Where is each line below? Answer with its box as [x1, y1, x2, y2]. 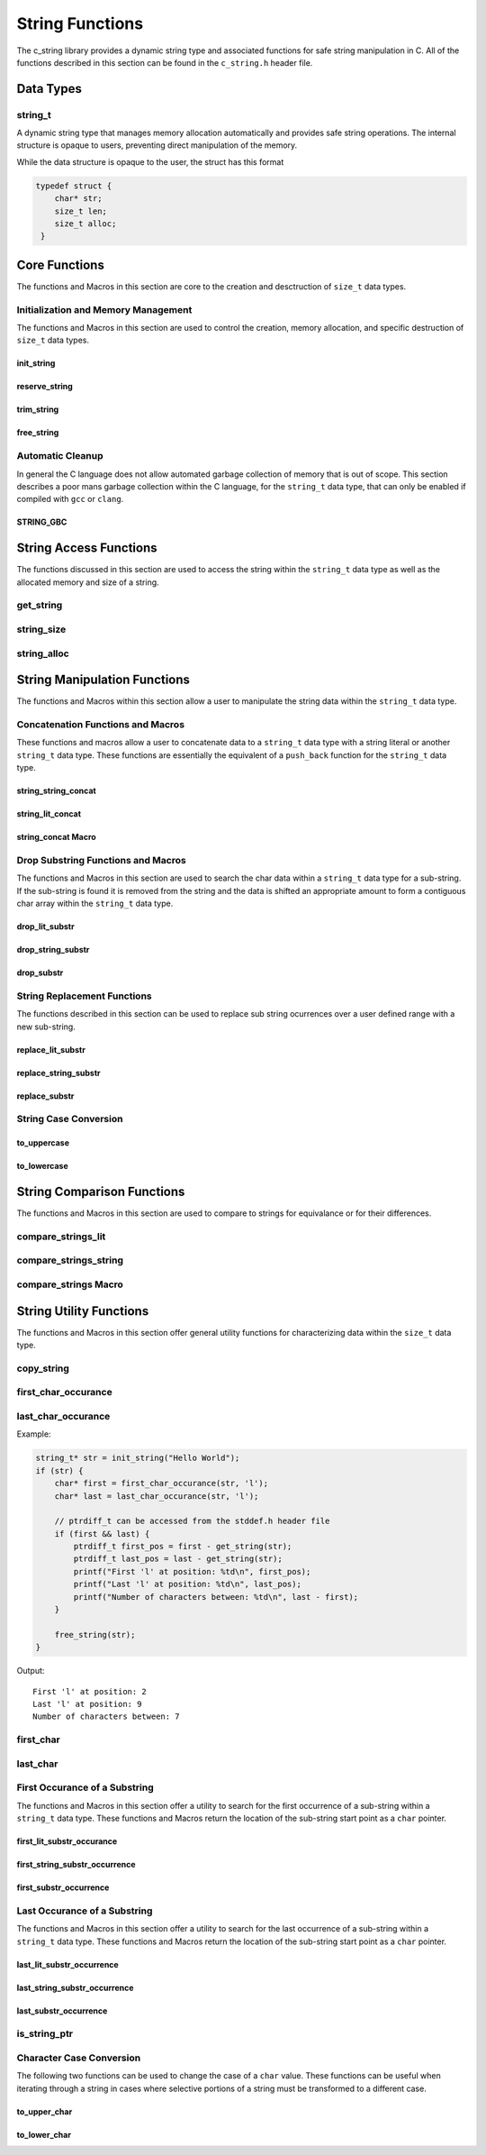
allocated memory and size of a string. [16, 577, 159, 588]
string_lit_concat [16, 808, 81, 819]
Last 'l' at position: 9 [32, 1699, 142, 1709]
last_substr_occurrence [16, 2005, 108, 2016]
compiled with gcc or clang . [16, 494, 124, 505]
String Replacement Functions [16, 990, 152, 1002]
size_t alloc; [54, 219, 117, 229]
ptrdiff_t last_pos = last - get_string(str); [73, 1554, 283, 1564]
